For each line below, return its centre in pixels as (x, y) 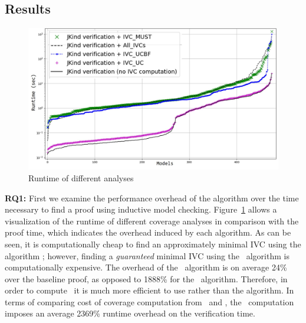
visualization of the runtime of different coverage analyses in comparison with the (152, 221)
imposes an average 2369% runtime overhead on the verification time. (130, 313)
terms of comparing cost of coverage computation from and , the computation (149, 301)
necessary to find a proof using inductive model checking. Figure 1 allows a (141, 209)
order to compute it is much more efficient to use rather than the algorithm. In (149, 290)
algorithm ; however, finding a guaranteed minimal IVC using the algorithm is (147, 255)
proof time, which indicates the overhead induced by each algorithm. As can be (148, 232)
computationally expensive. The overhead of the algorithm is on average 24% (146, 267)
